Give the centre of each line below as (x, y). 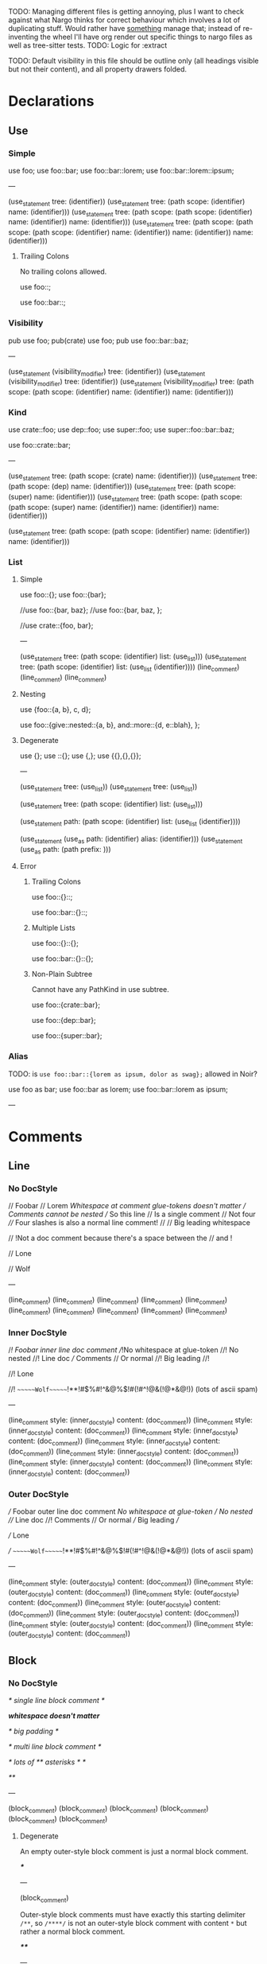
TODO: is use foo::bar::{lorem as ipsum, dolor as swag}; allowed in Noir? (133, 1074)
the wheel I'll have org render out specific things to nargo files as (146, 37)
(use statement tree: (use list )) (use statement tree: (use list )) (108, 788)
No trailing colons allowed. (63, 272)
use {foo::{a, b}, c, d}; (55, 710)
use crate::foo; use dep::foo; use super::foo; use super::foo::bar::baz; (121, 430)
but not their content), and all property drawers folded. (98, 69)
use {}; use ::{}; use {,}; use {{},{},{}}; (80, 756)
